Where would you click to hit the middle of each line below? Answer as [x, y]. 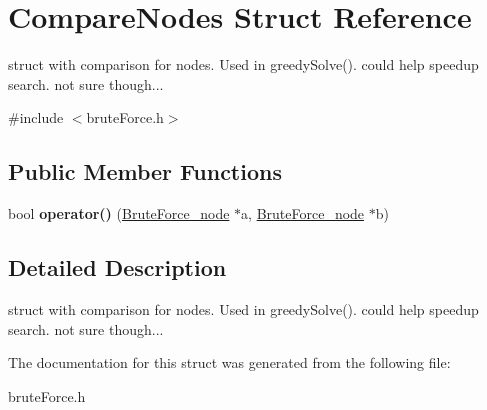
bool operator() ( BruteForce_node [119, 213]
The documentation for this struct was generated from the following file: [229, 362]
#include [36, 117]
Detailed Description [117, 267]
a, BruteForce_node [303, 213]
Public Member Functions [145, 171]
